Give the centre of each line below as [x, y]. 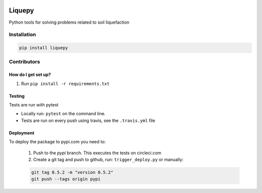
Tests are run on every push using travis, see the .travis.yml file [88, 120]
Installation [23, 35]
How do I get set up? [30, 74]
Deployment [22, 133]
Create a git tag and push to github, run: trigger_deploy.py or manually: [108, 159]
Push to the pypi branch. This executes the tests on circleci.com [97, 153]
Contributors [25, 62]
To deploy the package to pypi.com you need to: [57, 142]
